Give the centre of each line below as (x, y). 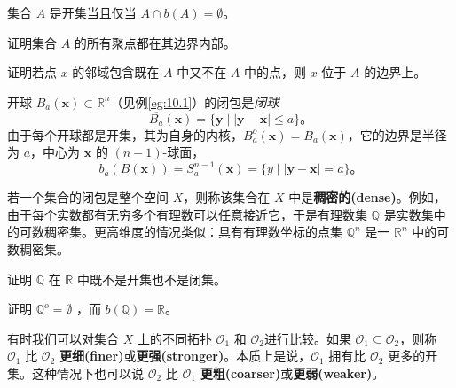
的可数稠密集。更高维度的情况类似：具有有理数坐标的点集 (175, 232)
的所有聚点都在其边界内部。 (155, 42)
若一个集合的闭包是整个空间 (88, 197)
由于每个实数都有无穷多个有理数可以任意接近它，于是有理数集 (187, 214)
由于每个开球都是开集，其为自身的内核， (125, 134)
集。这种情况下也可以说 (75, 373)
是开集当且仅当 (93, 12)
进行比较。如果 (307, 338)
